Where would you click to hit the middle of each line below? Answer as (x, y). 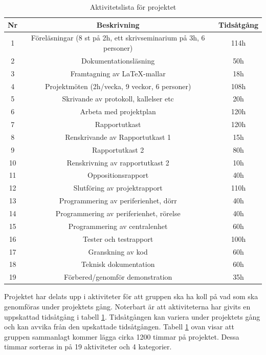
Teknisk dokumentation (118, 264)
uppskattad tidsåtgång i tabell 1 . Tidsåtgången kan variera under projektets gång (132, 316)
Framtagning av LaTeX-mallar (118, 73)
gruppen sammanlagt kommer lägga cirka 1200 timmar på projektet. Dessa (122, 336)
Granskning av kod (118, 251)
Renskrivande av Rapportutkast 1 (118, 137)
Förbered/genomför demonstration (118, 277)
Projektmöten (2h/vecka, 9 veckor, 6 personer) (118, 86)
